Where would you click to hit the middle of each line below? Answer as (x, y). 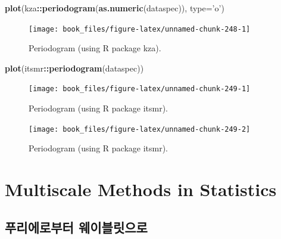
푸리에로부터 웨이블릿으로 (76, 227)
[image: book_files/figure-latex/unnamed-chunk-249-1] (140, 89)
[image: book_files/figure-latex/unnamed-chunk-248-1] (140, 29)
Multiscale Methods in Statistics (141, 189)
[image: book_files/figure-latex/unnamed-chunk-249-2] (140, 129)
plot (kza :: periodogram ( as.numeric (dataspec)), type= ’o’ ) (115, 8)
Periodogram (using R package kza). (95, 48)
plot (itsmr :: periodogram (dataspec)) (74, 68)
